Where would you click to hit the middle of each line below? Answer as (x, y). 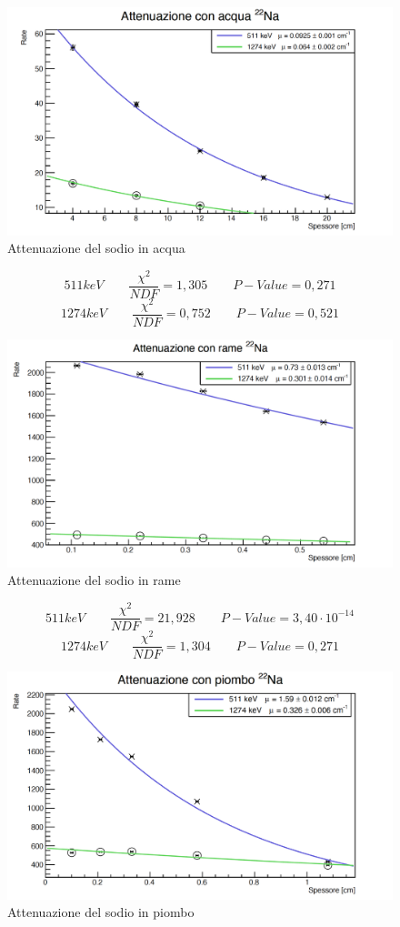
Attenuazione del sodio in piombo (101, 912)
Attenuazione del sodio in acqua (96, 248)
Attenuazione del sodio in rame (94, 580)
